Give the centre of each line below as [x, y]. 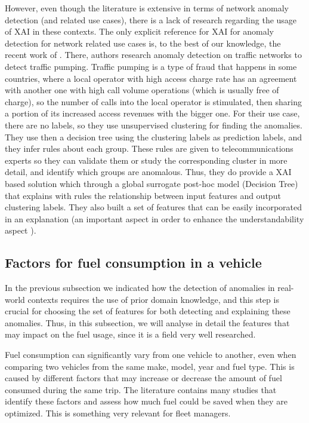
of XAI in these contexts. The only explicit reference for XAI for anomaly [140, 31]
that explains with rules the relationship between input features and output [143, 195]
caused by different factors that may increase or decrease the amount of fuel [143, 378]
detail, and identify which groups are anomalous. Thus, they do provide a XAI [148, 172]
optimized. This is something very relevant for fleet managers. [118, 413]
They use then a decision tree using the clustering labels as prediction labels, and [154, 137]
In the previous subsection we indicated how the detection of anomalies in [140, 288]
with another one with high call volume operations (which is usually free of [142, 90]
